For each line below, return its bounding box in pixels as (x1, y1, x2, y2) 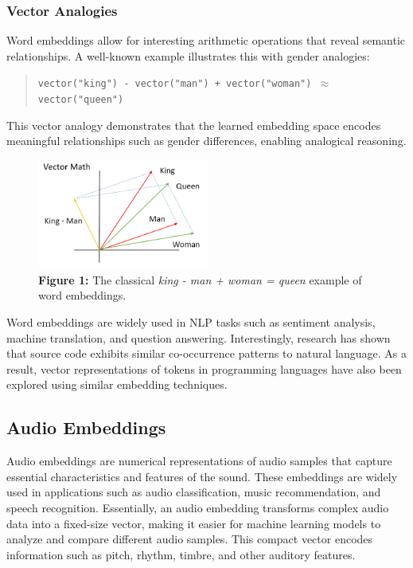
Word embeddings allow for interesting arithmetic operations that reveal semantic (6, 32, 406, 49)
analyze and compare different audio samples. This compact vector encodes (6, 531, 373, 547)
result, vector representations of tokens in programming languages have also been (6, 360, 402, 377)
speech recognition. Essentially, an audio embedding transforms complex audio (6, 499, 389, 515)
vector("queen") (37, 94, 124, 106)
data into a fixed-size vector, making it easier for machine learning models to (6, 515, 381, 531)
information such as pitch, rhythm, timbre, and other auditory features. (6, 546, 356, 562)
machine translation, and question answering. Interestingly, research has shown (6, 329, 391, 346)
